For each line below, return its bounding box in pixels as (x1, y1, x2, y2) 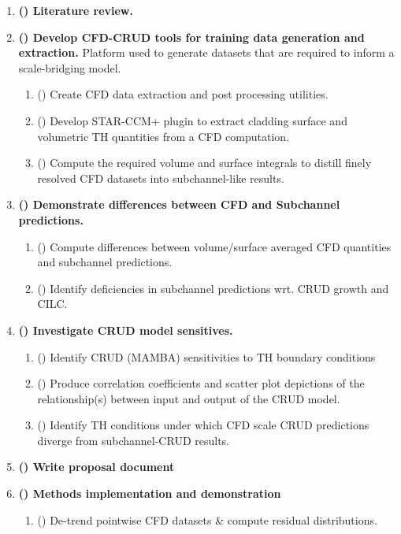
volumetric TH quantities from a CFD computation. (37, 128, 290, 144)
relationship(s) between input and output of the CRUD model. (37, 390, 340, 406)
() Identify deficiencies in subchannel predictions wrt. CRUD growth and (37, 280, 389, 296)
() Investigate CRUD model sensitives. (18, 321, 233, 338)
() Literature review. (18, 2, 133, 18)
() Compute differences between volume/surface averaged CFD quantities (37, 238, 392, 254)
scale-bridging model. (18, 59, 121, 76)
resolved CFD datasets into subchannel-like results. (37, 169, 284, 186)
